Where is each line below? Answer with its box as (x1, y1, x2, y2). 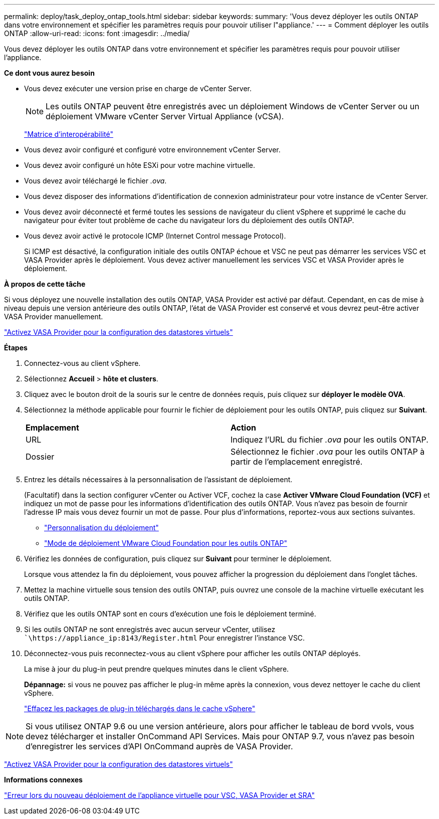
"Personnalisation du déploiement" (44, 523, 159, 532)
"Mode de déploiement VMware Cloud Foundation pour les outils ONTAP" (44, 539, 287, 547)
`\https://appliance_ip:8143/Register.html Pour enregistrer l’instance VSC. (24, 634, 305, 642)
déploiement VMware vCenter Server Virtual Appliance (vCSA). (46, 111, 284, 121)
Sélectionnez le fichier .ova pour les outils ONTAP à (231, 447, 425, 457)
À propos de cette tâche (4, 280, 86, 288)
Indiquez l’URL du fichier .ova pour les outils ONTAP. (231, 435, 428, 445)
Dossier (26, 452, 55, 462)
